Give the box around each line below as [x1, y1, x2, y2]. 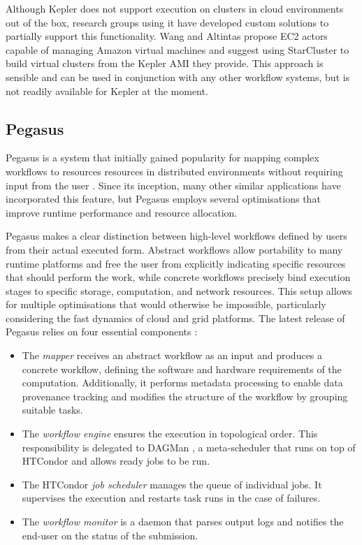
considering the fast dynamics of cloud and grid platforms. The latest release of [6, 310, 345, 325]
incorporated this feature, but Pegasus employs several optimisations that [6, 191, 321, 206]
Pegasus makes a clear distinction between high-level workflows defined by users [6, 228, 347, 243]
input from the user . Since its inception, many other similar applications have [6, 177, 341, 192]
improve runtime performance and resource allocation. [6, 205, 238, 219]
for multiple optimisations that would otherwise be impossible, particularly [6, 297, 326, 312]
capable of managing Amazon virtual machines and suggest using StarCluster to [6, 42, 349, 57]
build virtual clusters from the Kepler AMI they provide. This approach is [6, 56, 324, 71]
